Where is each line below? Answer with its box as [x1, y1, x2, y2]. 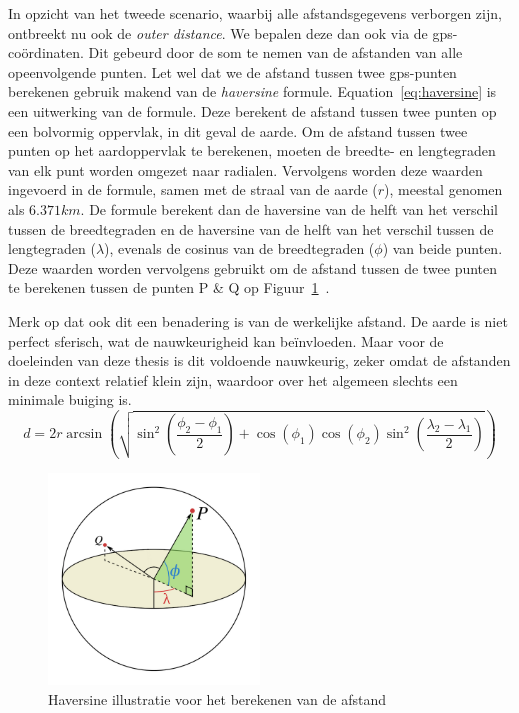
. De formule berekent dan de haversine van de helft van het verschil [80, 198, 498, 219]
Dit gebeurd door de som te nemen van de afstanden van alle [88, 42, 463, 63]
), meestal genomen [384, 179, 503, 200]
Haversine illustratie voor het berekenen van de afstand [48, 688, 386, 709]
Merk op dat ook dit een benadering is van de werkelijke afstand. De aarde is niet [8, 310, 508, 331]
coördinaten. [8, 42, 84, 63]
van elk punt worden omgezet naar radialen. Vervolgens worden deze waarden [8, 159, 483, 180]
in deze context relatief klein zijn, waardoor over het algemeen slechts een [8, 369, 458, 390]
